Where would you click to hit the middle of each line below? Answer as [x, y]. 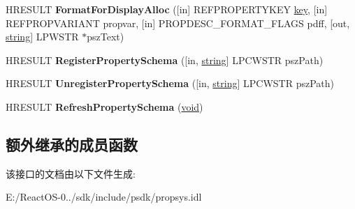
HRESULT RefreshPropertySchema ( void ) [104, 106]
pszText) [106, 37]
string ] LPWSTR [42, 37]
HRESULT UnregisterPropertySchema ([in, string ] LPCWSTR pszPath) [170, 83]
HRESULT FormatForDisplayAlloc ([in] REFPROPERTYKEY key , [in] [167, 9]
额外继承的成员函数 [72, 144]
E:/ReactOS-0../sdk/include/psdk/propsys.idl [104, 197]
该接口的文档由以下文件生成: [71, 173]
